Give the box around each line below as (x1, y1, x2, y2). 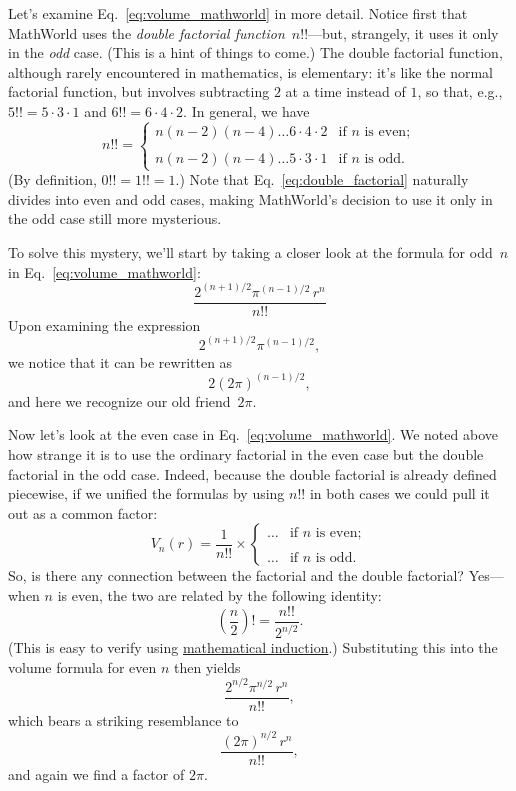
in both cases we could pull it (309, 483, 490, 504)
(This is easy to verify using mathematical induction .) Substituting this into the (8, 637, 498, 658)
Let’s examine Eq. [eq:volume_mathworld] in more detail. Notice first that (8, 3, 468, 23)
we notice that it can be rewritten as (8, 351, 233, 372)
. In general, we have (183, 100, 310, 121)
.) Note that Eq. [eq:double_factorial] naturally (175, 169, 469, 190)
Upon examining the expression (8, 314, 201, 335)
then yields (173, 656, 241, 677)
